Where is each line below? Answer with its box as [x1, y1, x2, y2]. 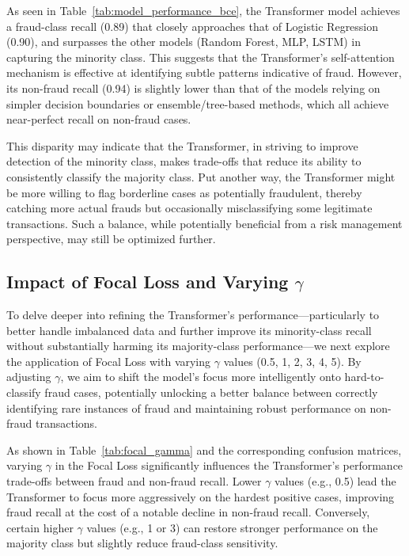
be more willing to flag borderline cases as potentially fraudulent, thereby [6, 184, 362, 200]
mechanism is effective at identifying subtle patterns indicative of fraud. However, [6, 64, 402, 81]
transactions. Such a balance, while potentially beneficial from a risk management [6, 215, 403, 231]
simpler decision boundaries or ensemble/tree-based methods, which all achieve [6, 95, 389, 112]
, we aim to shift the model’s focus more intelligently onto [60, 368, 341, 385]
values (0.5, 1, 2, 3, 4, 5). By [223, 352, 362, 369]
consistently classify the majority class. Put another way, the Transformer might [6, 168, 396, 185]
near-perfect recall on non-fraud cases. [6, 111, 191, 128]
